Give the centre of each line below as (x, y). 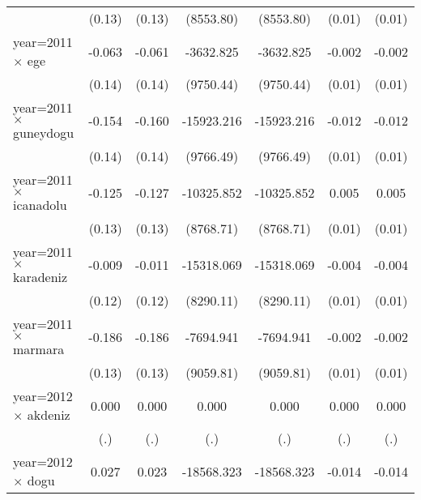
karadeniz (40, 277)
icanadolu (40, 205)
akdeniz (49, 415)
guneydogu (44, 132)
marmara (39, 349)
